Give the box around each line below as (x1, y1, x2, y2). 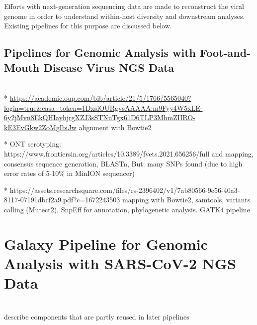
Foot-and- (200, 45, 251, 60)
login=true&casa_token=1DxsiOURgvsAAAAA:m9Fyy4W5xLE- (4, 102, 203, 113)
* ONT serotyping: (4, 139, 61, 149)
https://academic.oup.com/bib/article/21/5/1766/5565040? (9, 92, 191, 103)
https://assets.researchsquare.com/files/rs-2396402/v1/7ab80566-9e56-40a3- (9, 184, 240, 195)
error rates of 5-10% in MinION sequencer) (4, 168, 135, 178)
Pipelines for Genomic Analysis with (4, 45, 196, 60)
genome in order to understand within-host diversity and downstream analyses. (4, 10, 245, 21)
